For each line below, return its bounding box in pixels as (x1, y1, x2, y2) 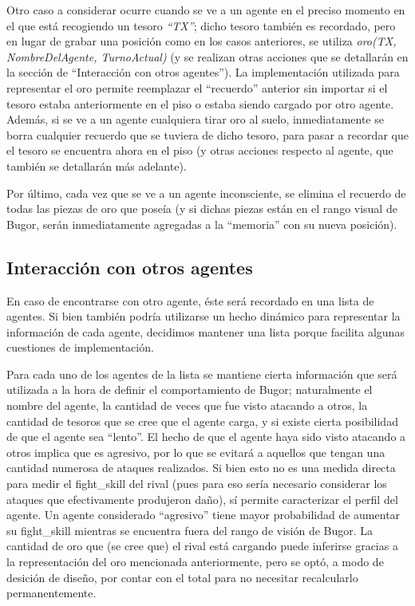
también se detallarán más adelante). (6, 157, 187, 174)
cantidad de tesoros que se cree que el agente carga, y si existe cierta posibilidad (6, 412, 398, 429)
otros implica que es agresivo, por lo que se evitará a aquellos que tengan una (6, 443, 385, 460)
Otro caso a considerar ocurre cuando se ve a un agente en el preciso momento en (6, 2, 405, 18)
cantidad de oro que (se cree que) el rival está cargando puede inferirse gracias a (6, 537, 398, 554)
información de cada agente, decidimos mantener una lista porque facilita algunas (6, 323, 405, 340)
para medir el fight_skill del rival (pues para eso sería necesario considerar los (6, 475, 387, 492)
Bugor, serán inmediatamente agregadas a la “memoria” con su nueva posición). (6, 215, 397, 232)
